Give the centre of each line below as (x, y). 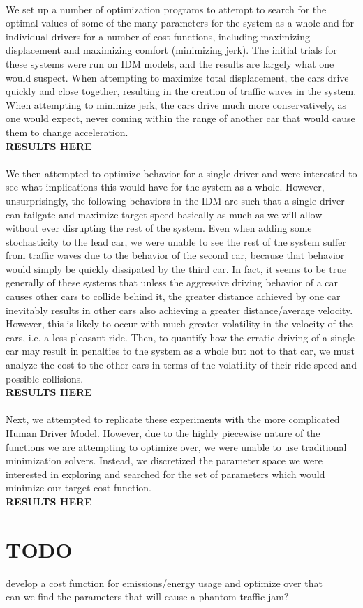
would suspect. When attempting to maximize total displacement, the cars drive (177, 77)
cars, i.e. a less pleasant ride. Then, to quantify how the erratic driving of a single (180, 337)
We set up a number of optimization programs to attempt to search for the (166, 9)
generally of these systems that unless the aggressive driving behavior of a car (172, 282)
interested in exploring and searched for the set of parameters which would (165, 474)
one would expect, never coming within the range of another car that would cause (180, 118)
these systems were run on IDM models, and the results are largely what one (170, 63)
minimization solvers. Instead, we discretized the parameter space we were (164, 460)
